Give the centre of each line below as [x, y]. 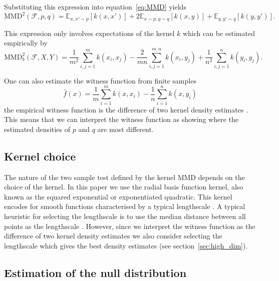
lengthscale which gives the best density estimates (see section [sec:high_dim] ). [126, 245]
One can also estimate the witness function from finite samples [100, 80]
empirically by [26, 43]
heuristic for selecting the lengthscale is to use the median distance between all [125, 216]
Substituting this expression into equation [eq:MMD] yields [95, 6]
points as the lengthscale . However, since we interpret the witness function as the [130, 226]
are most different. [125, 129]
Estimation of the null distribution [95, 272]
